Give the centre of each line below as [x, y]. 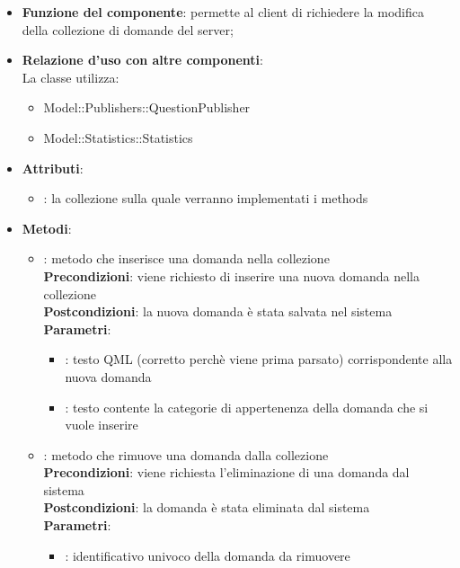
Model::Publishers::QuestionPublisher [147, 107]
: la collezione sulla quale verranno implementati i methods [206, 198]
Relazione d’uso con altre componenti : [142, 60]
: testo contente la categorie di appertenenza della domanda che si [247, 407]
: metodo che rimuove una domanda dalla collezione [186, 454]
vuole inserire [102, 425]
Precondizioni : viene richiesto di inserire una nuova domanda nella [231, 275]
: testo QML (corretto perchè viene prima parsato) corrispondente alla [259, 359]
